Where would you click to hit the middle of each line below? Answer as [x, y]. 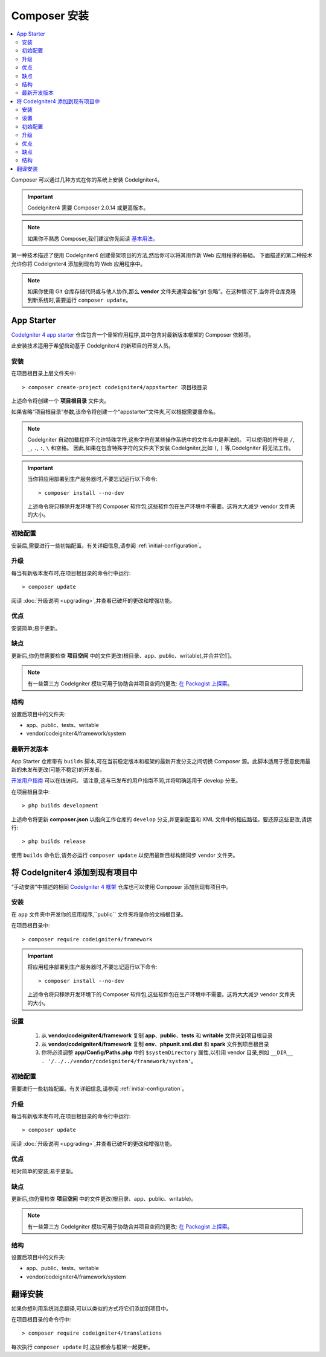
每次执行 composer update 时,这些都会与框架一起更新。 [82, 1347]
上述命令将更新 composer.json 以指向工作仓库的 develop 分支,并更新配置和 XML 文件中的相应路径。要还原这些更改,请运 [161, 819]
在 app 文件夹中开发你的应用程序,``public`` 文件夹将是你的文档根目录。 [99, 914]
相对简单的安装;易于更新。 [44, 1171]
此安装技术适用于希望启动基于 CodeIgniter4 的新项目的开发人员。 [93, 346]
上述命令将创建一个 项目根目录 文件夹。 [60, 401]
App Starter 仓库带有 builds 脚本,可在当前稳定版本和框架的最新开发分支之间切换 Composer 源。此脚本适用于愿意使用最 [161, 761]
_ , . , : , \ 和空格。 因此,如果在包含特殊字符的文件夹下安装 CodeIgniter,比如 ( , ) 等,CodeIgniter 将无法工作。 [161, 448]
